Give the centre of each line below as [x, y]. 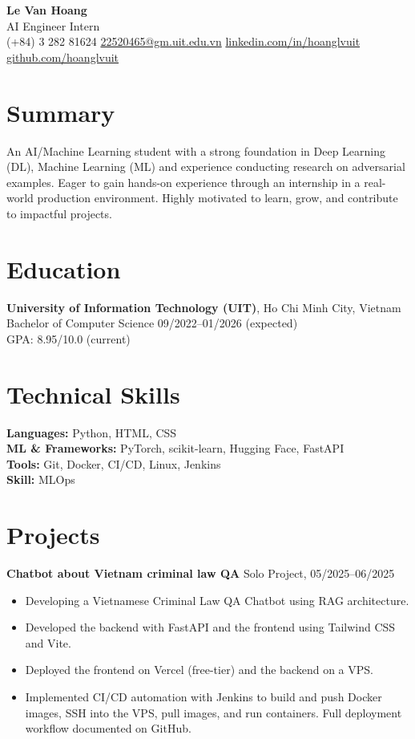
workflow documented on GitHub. [108, 728]
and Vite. [48, 642]
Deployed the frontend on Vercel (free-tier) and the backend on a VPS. [199, 670]
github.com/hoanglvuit [63, 57]
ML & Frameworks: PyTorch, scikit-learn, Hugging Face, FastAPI [175, 448]
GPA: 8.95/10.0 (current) [68, 338]
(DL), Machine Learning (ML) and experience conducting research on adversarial [206, 166]
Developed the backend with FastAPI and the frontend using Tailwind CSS [210, 627]
